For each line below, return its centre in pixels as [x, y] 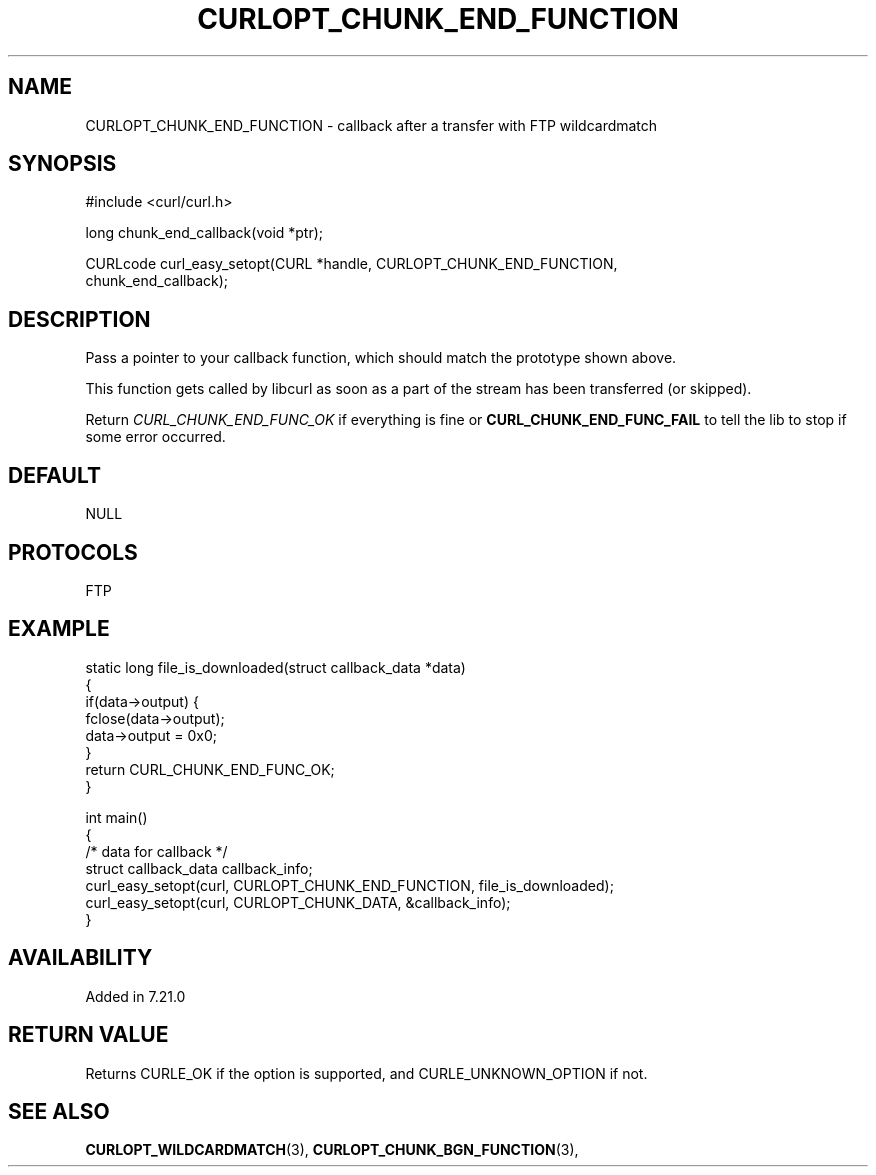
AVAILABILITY [80, 958]
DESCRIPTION [79, 319]
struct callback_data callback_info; [199, 868]
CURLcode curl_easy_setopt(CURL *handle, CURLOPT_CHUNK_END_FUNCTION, [351, 264]
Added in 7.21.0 [135, 996]
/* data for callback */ [156, 851]
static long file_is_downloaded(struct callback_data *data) [275, 667]
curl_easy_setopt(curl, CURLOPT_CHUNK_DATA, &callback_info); [298, 902]
